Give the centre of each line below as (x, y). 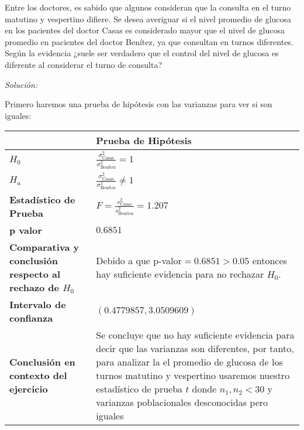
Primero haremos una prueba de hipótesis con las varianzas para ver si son (139, 104)
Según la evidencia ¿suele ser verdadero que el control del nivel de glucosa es (142, 53)
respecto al (35, 274)
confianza (31, 318)
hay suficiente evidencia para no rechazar (180, 274)
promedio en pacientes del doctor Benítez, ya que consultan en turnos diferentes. (149, 41)
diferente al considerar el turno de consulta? (84, 64)
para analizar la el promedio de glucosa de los (189, 362)
